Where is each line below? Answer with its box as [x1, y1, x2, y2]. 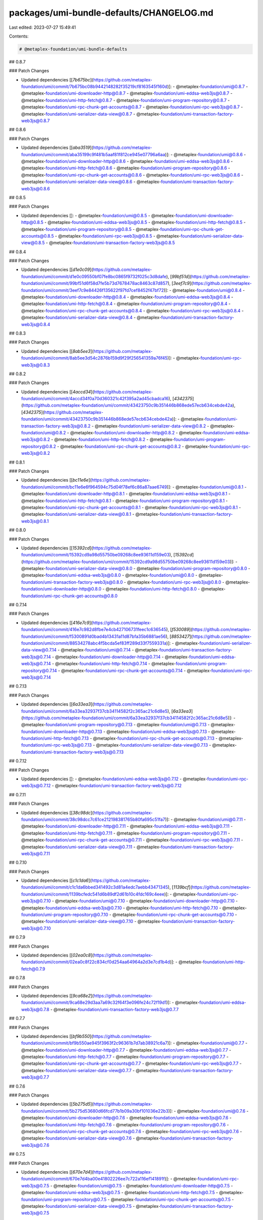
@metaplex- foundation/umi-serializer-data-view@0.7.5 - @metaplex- [21, 1203, 161, 1209]
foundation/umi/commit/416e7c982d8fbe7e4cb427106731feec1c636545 [21, 627, 167, 632]
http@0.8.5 [21, 220, 44, 225]
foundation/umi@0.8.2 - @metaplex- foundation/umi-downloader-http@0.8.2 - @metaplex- [21, 430, 204, 436]
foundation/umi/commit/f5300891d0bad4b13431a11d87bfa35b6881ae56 [21, 633, 166, 639]
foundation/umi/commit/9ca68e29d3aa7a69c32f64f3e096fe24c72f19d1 [21, 999, 167, 1005]
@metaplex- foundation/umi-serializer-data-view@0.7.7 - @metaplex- [21, 1067, 161, 1073]
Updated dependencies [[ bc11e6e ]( [21, 477, 92, 483]
